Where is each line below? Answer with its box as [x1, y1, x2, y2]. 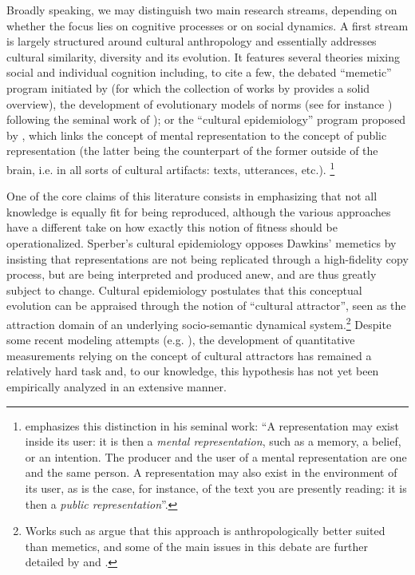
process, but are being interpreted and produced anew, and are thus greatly [6, 266, 377, 283]
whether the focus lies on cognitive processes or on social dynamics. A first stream [6, 17, 409, 34]
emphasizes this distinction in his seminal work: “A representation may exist [25, 417, 399, 434]
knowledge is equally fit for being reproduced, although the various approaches [6, 203, 391, 220]
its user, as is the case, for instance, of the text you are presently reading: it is [25, 479, 407, 496]
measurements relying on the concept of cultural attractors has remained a [6, 347, 372, 363]
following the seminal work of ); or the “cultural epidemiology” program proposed [6, 111, 406, 128]
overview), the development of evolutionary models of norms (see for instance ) [6, 95, 393, 112]
